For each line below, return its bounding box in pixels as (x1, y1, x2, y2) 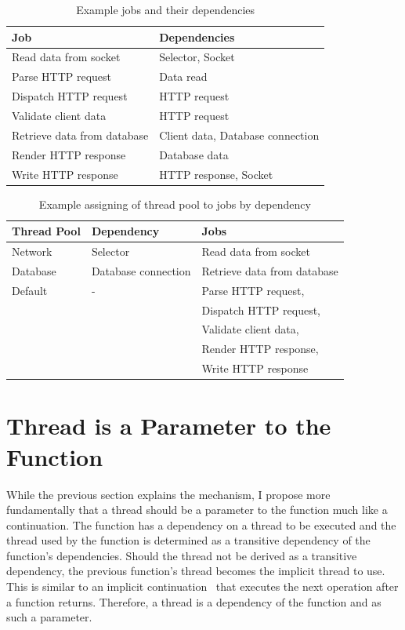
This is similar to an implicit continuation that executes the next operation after (6, 578, 399, 595)
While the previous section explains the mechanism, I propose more (6, 486, 331, 502)
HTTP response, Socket (159, 166, 273, 182)
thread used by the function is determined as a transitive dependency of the (6, 532, 371, 548)
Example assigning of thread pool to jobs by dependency (38, 195, 311, 212)
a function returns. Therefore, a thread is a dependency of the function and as (6, 593, 381, 610)
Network (12, 243, 52, 260)
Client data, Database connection (159, 126, 320, 143)
